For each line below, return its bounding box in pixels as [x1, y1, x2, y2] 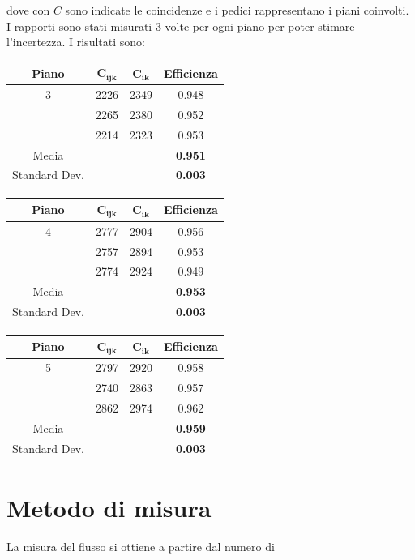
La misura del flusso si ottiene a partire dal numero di [6, 537, 275, 554]
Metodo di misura [6, 490, 212, 524]
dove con [6, 2, 50, 18]
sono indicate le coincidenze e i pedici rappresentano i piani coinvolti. [65, 2, 409, 18]
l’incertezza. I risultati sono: [6, 33, 145, 50]
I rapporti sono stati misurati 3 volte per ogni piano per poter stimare [6, 17, 355, 34]
